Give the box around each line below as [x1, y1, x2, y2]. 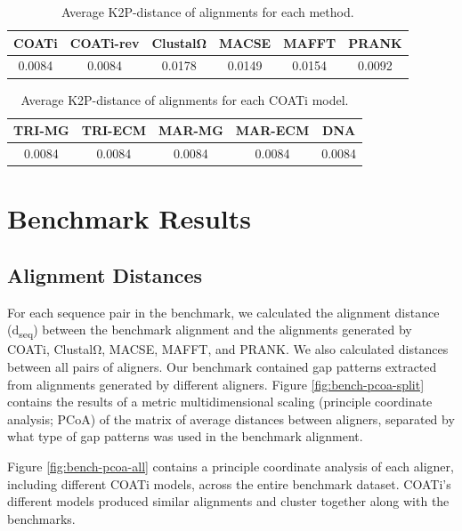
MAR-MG [158, 121, 223, 140]
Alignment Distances [7, 261, 203, 288]
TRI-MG [13, 121, 69, 140]
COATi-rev [69, 33, 140, 52]
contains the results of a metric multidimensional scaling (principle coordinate [7, 392, 433, 411]
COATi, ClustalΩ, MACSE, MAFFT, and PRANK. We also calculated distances [7, 340, 449, 358]
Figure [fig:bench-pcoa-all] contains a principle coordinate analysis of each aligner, [7, 456, 454, 475]
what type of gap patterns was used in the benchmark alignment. [7, 427, 363, 446]
